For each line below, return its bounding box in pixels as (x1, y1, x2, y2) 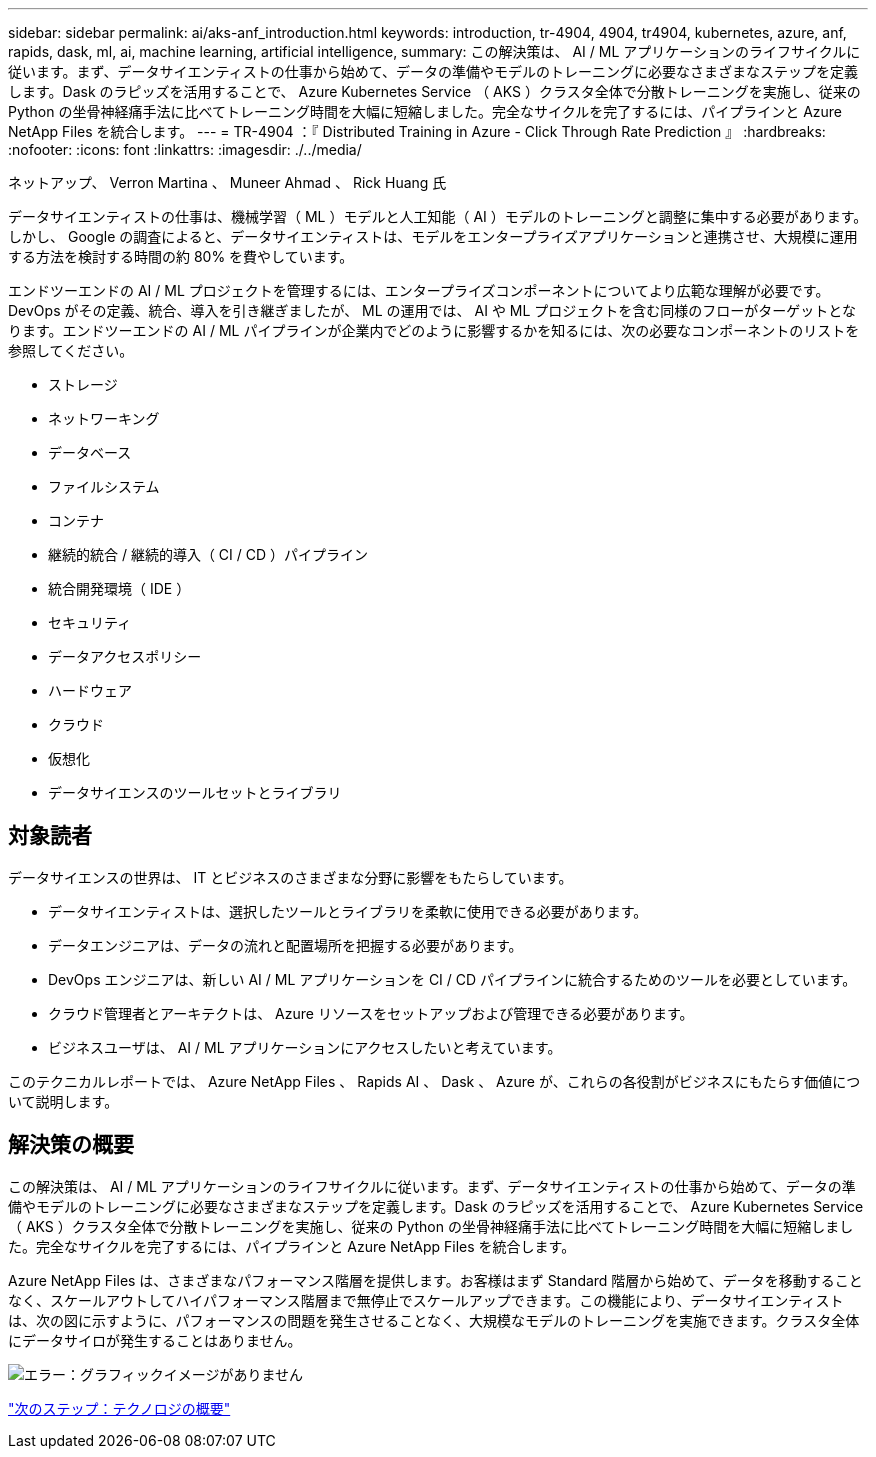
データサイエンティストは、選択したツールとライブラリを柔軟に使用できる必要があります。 (48, 902, 648, 920)
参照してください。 (8, 342, 134, 359)
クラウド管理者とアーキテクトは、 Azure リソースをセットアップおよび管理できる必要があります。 (48, 1004, 694, 1022)
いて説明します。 (8, 1092, 119, 1110)
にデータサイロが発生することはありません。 (8, 1331, 302, 1349)
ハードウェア (48, 682, 132, 699)
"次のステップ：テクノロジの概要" (8, 1399, 231, 1417)
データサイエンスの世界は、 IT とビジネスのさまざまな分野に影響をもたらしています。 (8, 868, 573, 886)
